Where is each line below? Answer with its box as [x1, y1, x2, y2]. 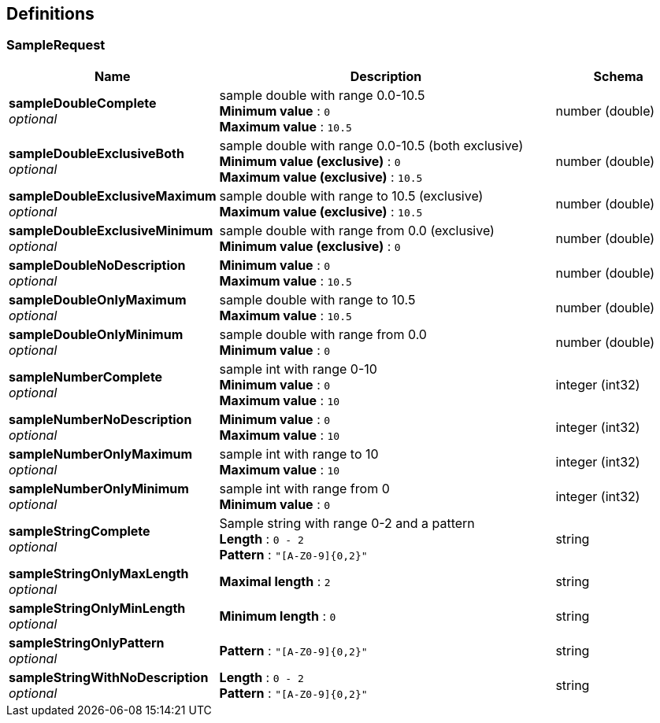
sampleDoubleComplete [9, 94, 157, 111]
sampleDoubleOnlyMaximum [9, 291, 187, 308]
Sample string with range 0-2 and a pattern [219, 515, 475, 531]
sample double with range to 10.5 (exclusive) [219, 187, 484, 204]
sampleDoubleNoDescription [9, 256, 186, 273]
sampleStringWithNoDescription [9, 669, 209, 685]
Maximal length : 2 [219, 573, 331, 589]
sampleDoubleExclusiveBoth [9, 145, 184, 161]
